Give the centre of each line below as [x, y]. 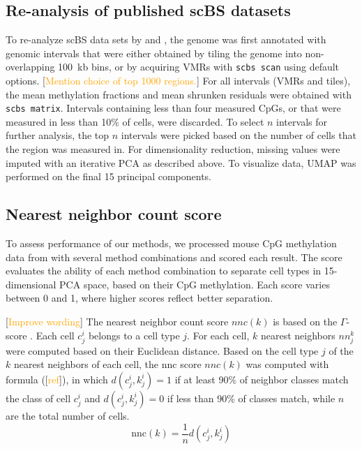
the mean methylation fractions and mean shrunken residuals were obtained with [179, 94]
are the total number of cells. [68, 415]
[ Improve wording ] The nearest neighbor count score [117, 322]
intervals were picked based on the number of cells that [239, 135]
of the [341, 350]
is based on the [305, 322]
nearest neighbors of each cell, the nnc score [107, 364]
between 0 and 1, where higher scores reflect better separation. [139, 298]
